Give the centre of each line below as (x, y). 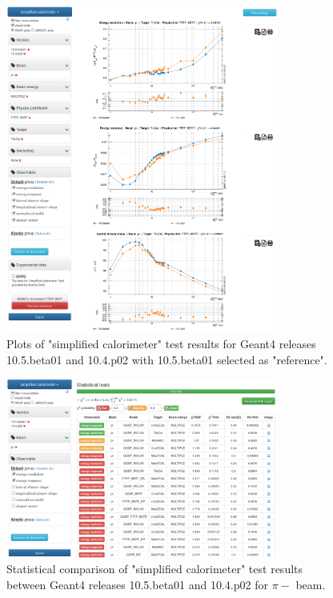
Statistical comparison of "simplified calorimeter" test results (155, 569)
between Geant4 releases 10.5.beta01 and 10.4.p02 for (137, 584)
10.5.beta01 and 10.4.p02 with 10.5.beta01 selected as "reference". (167, 359)
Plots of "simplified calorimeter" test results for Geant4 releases (161, 344)
